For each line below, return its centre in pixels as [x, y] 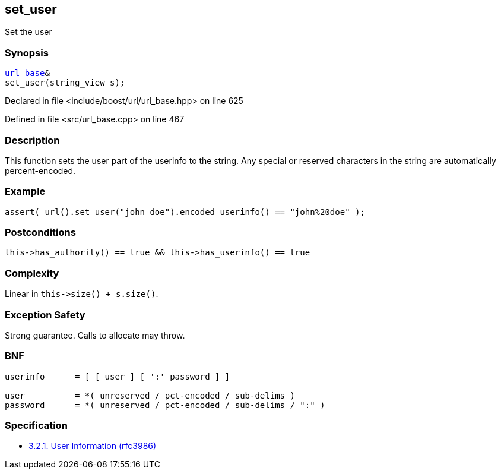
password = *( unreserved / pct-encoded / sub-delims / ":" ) [165, 405]
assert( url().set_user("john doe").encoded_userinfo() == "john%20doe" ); [185, 212]
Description [32, 140]
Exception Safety [45, 315]
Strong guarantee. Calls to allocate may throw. [95, 335]
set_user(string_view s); [65, 83]
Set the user [28, 32]
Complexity [32, 273]
